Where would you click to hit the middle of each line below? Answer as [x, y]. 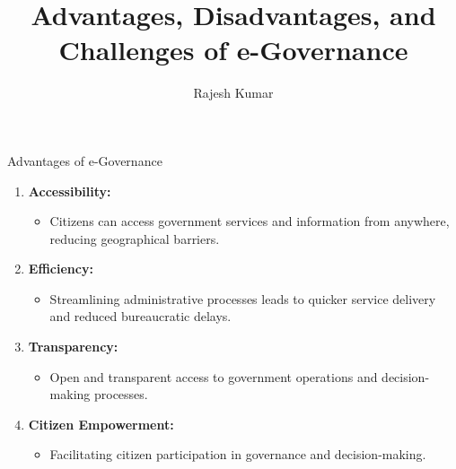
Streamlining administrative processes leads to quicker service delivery [243, 298]
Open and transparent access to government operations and [214, 376]
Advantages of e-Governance [85, 160]
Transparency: [73, 347]
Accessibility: [70, 191]
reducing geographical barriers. [135, 238]
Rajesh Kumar [233, 93]
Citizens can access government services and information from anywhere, [250, 221]
